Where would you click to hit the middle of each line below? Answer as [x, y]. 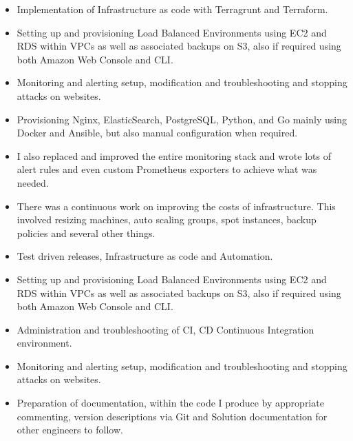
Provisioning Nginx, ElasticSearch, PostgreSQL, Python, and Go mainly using [182, 119]
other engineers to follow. [70, 430]
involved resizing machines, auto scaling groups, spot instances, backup [167, 219]
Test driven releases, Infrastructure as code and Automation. [145, 256]
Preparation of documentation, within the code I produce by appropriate [170, 403]
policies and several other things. [86, 233]
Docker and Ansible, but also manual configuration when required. [157, 133]
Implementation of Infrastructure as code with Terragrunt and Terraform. [172, 9]
